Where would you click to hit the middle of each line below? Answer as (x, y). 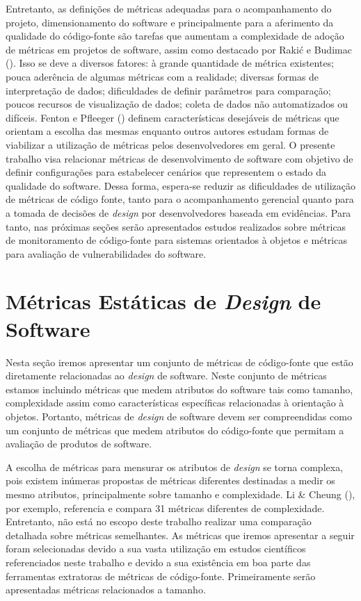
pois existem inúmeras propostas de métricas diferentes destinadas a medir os (170, 480)
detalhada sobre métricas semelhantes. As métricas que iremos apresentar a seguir (180, 535)
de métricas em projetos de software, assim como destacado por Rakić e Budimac (179, 49)
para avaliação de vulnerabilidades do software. (106, 253)
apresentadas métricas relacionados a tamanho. (106, 590)
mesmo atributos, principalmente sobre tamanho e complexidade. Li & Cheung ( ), (180, 494)
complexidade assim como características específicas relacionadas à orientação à (175, 403)
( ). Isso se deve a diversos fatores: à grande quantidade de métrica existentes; (170, 63)
